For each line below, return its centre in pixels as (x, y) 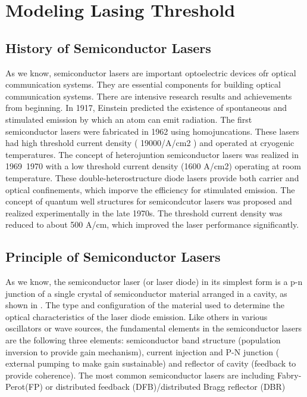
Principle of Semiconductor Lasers (113, 257)
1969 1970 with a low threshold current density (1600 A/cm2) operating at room (153, 166)
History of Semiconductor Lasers (108, 47)
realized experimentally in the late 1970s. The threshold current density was (144, 213)
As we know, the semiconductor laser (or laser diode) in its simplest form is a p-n (154, 282)
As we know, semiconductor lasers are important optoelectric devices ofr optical (151, 72)
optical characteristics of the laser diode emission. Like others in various (137, 316)
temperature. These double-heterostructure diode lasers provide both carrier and (152, 177)
